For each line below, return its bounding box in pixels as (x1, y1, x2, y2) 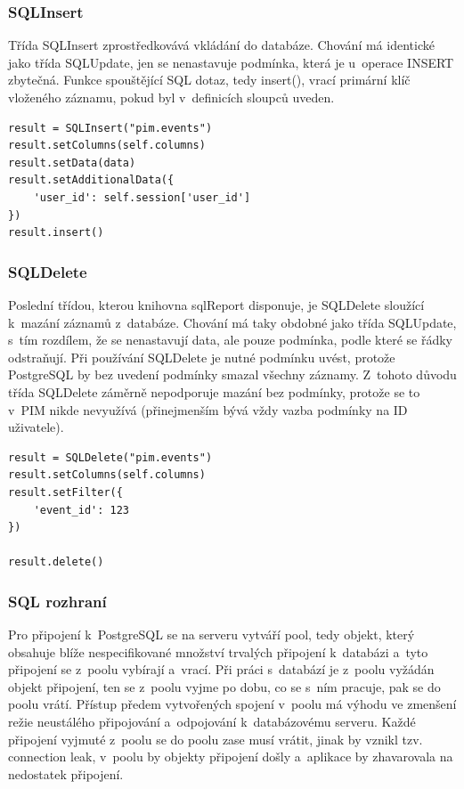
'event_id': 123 (33, 503, 130, 517)
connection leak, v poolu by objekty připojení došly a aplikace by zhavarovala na (8, 747, 453, 766)
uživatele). (8, 418, 64, 436)
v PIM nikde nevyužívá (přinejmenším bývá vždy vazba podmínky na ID (8, 400, 408, 419)
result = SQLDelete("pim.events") (8, 451, 213, 464)
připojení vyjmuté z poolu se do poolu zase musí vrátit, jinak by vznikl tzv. (8, 729, 423, 748)
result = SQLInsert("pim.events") (8, 121, 213, 134)
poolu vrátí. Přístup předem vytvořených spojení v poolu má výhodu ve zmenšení (8, 695, 457, 713)
